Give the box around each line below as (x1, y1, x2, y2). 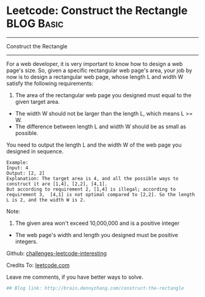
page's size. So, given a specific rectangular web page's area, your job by (6, 67, 192, 74)
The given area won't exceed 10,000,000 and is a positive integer (15, 219, 180, 227)
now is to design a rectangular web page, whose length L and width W (6, 73, 184, 80)
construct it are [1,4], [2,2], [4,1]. (6, 181, 108, 187)
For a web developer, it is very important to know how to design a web (6, 60, 183, 67)
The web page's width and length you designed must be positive (15, 231, 178, 238)
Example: (6, 159, 29, 166)
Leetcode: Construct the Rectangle (6, 4, 188, 18)
